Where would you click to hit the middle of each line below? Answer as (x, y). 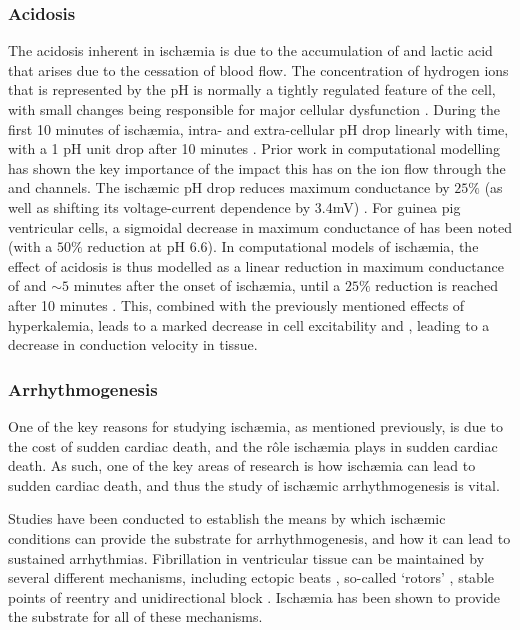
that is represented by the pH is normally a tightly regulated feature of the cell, (252, 89)
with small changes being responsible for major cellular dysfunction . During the (254, 109)
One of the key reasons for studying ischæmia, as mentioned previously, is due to (255, 425)
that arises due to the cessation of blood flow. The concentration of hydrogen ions (258, 69)
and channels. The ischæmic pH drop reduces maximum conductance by (229, 187)
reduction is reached (436, 285)
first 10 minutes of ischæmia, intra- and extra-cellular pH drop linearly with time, (258, 128)
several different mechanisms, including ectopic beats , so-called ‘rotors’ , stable (251, 577)
